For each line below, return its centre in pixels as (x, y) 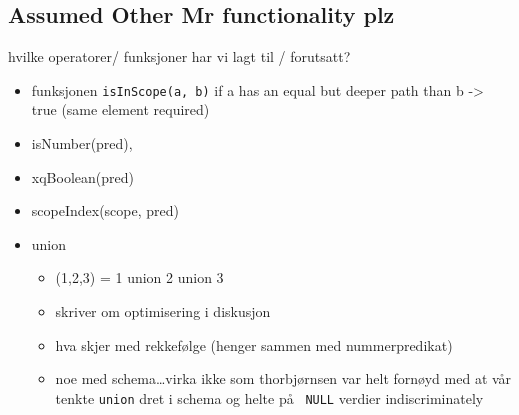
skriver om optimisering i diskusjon (163, 311)
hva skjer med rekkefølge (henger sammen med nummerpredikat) (254, 344)
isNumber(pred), (82, 143)
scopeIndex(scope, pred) (105, 210)
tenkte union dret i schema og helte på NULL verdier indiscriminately (269, 397)
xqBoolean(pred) (82, 176)
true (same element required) (120, 109)
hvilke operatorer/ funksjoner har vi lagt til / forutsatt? (179, 56)
